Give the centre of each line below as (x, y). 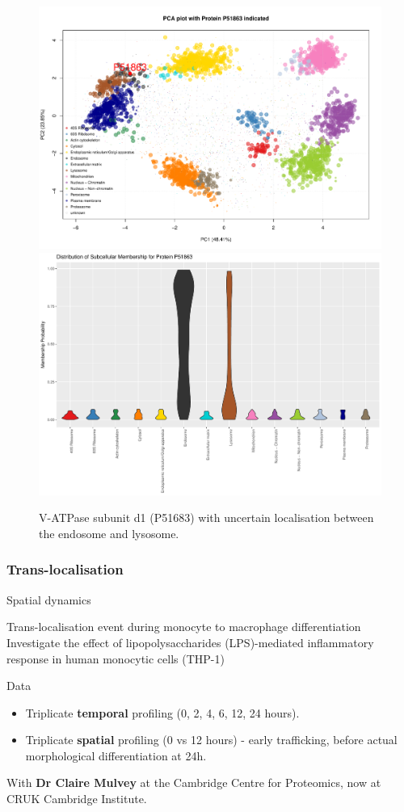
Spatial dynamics (49, 599)
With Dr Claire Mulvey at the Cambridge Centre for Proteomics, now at (194, 783)
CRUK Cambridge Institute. (77, 799)
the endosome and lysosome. (109, 533)
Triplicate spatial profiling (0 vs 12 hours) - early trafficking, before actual (211, 740)
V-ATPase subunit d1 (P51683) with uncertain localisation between (206, 517)
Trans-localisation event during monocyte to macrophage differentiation (184, 627)
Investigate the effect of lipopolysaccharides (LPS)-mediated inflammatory (190, 642)
